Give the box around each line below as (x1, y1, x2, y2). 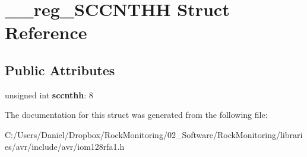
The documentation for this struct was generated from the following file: (5, 108, 268, 121)
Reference (5, 20, 87, 44)
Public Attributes (5, 60, 115, 79)
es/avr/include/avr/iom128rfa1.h (5, 140, 125, 152)
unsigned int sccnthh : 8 (5, 88, 93, 101)
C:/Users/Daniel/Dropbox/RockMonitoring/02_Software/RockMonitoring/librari (5, 128, 303, 140)
